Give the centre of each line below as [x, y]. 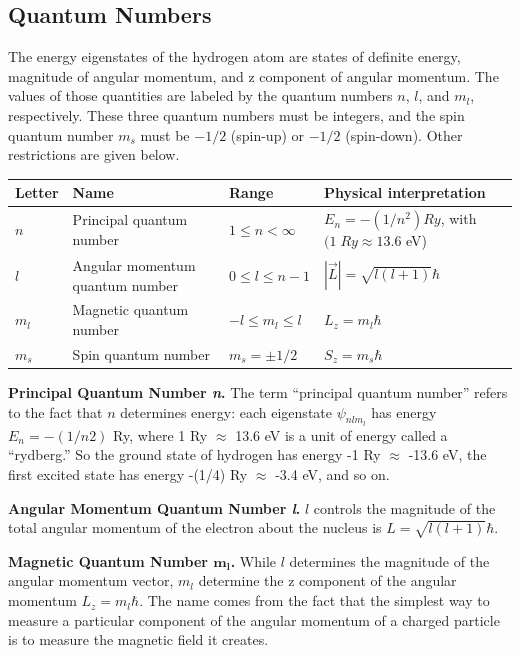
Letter [37, 192]
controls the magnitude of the [404, 507]
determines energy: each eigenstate [226, 411]
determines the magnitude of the [389, 560]
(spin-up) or [267, 134]
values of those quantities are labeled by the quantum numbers [200, 95]
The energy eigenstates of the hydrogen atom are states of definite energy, [234, 56]
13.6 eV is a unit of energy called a [341, 434]
